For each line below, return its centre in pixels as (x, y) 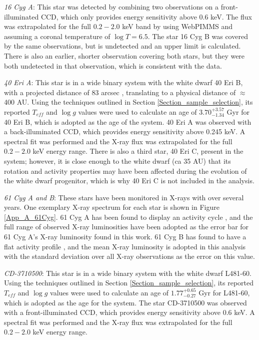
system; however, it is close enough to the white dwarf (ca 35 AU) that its (117, 160)
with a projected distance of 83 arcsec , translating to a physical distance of (120, 92)
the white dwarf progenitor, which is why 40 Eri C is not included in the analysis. (129, 181)
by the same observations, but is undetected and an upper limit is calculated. (122, 46)
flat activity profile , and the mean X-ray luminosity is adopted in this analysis (125, 246)
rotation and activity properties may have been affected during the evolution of (125, 171)
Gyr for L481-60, (224, 293)
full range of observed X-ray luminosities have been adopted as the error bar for (126, 227)
